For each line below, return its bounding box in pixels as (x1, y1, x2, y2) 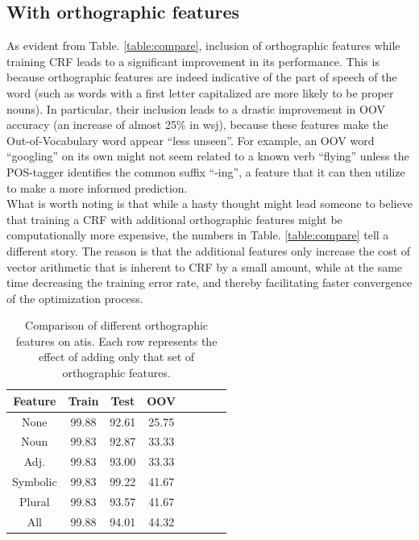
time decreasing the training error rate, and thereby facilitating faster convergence (6, 274, 413, 291)
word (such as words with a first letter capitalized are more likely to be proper (6, 84, 394, 101)
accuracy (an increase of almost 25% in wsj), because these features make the (6, 116, 388, 133)
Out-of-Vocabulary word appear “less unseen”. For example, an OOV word (6, 131, 375, 148)
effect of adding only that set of (39, 348, 195, 365)
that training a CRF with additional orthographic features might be (6, 210, 342, 227)
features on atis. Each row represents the (15, 332, 218, 349)
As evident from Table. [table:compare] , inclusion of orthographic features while (6, 37, 400, 54)
